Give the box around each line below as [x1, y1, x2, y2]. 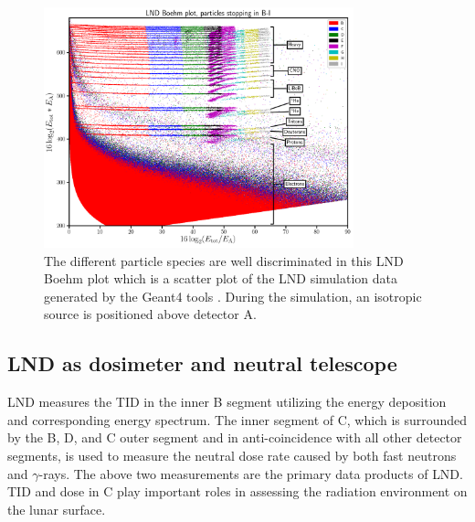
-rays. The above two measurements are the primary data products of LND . [38, 463, 463, 483]
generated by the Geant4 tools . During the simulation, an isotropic [44, 286, 422, 305]
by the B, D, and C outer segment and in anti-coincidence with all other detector [7, 428, 462, 447]
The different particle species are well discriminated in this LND [44, 250, 404, 270]
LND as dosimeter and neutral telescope [7, 349, 397, 378]
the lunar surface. [7, 499, 106, 518]
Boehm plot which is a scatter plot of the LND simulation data [44, 269, 398, 288]
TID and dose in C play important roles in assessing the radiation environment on [7, 482, 468, 501]
